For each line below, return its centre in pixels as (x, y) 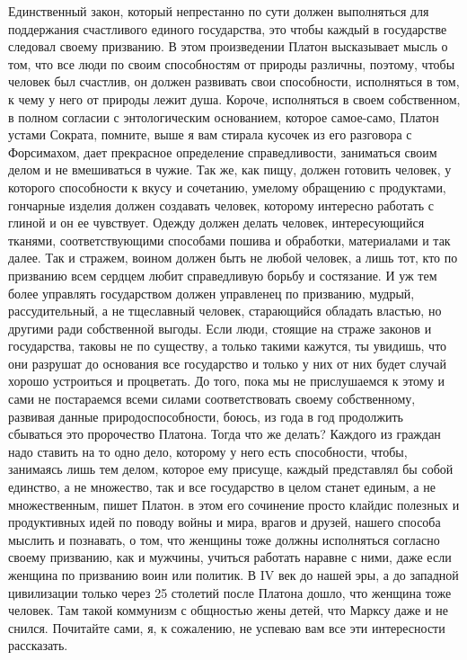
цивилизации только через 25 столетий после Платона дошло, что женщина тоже (230, 592)
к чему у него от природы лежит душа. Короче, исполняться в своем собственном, (234, 98)
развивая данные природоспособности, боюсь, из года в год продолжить (206, 416)
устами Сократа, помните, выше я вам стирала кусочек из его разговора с (210, 134)
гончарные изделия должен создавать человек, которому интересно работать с (221, 205)
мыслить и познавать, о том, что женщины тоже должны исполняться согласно (224, 539)
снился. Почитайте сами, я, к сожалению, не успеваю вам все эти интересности (227, 627)
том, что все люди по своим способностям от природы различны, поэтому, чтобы (232, 63)
